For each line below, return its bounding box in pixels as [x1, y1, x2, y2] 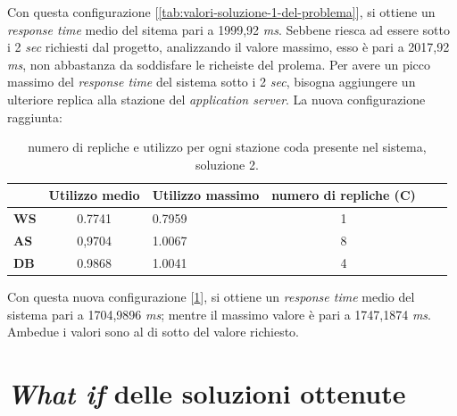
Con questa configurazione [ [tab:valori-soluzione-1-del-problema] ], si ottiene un [7, 3, 436, 21]
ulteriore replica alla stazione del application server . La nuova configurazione [7, 89, 426, 108]
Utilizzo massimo [152, 186, 260, 204]
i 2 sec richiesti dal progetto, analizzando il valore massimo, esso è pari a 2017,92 [7, 37, 450, 56]
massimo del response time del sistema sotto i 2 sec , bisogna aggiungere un [7, 72, 416, 91]
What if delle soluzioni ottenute [7, 374, 406, 412]
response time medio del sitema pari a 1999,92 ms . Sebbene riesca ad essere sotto [7, 20, 450, 38]
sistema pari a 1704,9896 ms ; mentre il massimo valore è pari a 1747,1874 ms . [7, 304, 432, 323]
